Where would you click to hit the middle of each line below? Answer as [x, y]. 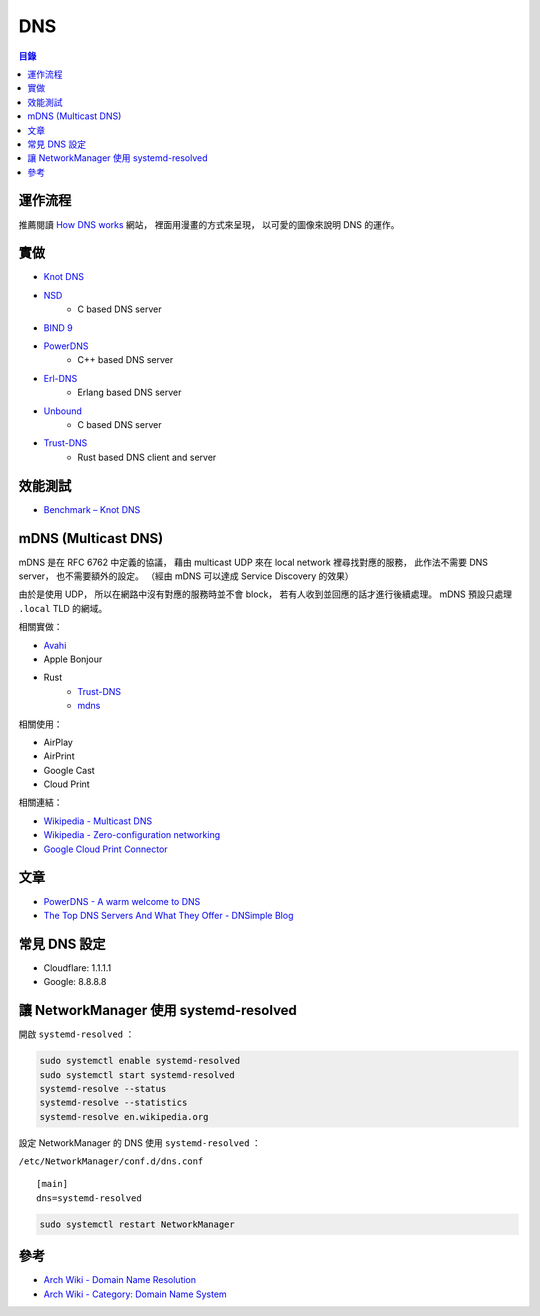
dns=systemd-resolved [89, 1198]
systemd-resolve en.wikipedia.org [124, 1116]
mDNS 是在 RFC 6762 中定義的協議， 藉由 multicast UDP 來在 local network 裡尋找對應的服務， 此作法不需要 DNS [253, 562]
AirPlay [58, 742]
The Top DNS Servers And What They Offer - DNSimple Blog [168, 915]
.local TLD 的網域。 [63, 608]
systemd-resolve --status [103, 1088]
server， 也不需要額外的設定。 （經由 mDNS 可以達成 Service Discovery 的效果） [186, 576]
